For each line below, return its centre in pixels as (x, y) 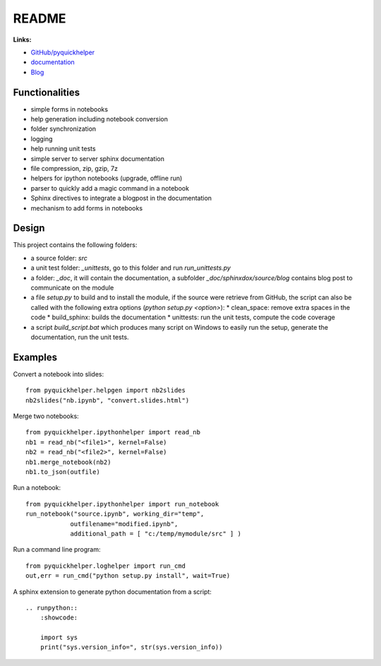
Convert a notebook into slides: (59, 374)
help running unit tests (63, 149)
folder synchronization (64, 129)
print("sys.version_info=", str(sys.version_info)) (131, 647)
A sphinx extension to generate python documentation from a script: (112, 591)
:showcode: (59, 618)
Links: (22, 40)
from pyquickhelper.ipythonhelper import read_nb (113, 432)
